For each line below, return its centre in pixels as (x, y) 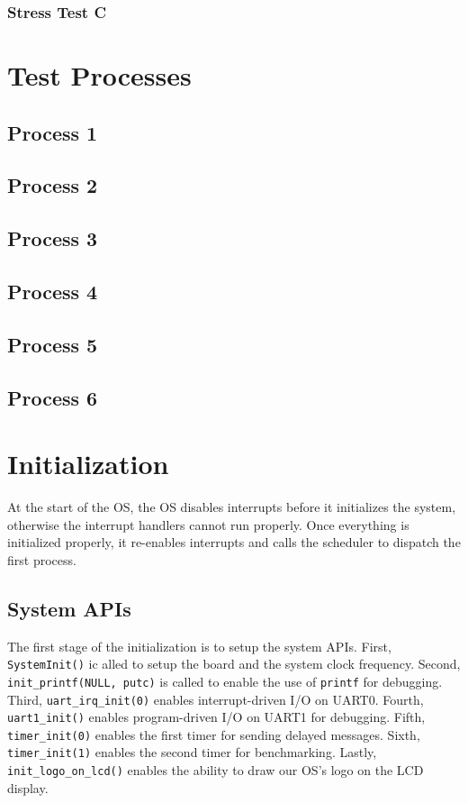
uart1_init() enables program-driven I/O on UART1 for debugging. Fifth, (216, 717)
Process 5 (53, 344)
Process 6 (53, 397)
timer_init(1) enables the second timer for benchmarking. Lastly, (192, 752)
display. (28, 787)
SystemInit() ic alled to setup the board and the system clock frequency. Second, (234, 664)
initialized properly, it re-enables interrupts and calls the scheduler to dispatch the (234, 542)
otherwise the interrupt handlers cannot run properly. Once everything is (208, 524)
